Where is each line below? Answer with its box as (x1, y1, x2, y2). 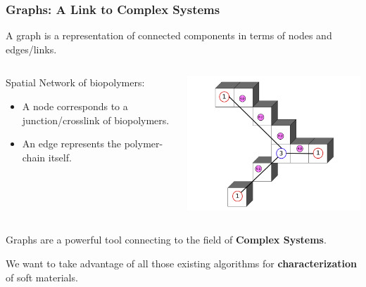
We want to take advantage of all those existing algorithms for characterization (6, 255, 358, 270)
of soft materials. (6, 269, 78, 284)
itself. (48, 149, 72, 164)
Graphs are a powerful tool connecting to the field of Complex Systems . (6, 232, 327, 247)
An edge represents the (22, 136, 122, 151)
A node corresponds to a (22, 99, 128, 113)
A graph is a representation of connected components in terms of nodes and (6, 28, 332, 43)
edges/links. (6, 41, 57, 56)
